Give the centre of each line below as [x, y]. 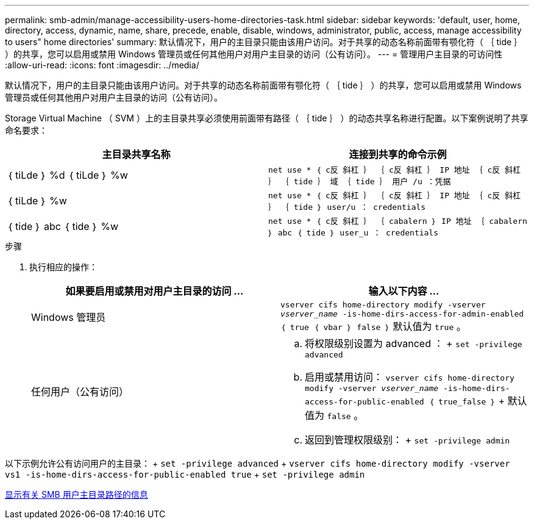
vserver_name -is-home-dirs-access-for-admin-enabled [402, 314]
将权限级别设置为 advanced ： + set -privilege [414, 343]
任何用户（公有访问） [80, 392]
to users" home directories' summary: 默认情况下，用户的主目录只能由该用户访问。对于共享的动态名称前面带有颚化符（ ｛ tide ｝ [264, 42]
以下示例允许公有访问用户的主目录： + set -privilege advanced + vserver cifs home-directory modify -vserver [258, 463]
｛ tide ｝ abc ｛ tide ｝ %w [63, 226]
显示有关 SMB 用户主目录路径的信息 [77, 494]
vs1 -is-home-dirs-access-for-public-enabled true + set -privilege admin [185, 474]
